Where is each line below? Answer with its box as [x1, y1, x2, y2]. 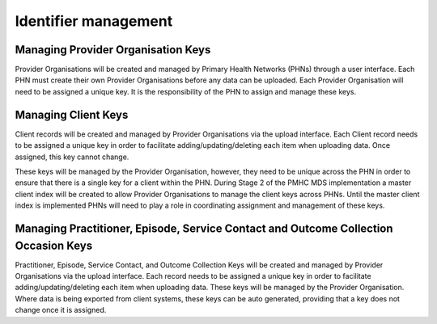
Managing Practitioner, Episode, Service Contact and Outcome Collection [15, 221, 393, 235]
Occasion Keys [15, 238, 93, 252]
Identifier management [15, 12, 173, 30]
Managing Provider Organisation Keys [15, 43, 211, 57]
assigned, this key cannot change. [15, 152, 129, 162]
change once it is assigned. [15, 305, 107, 315]
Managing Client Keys [15, 107, 129, 121]
